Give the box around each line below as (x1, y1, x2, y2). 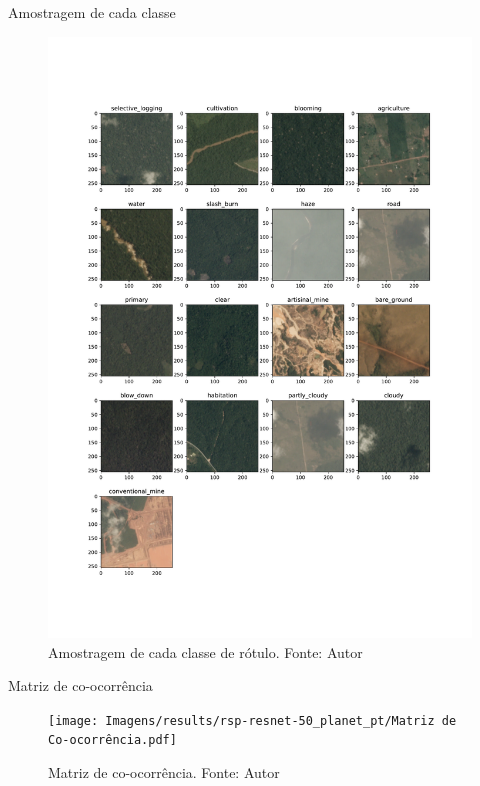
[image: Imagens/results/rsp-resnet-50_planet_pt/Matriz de (48, 713, 457, 728)
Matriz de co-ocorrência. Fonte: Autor (48, 762, 280, 783)
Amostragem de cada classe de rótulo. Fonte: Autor (48, 641, 363, 662)
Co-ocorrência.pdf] (48, 733, 177, 748)
